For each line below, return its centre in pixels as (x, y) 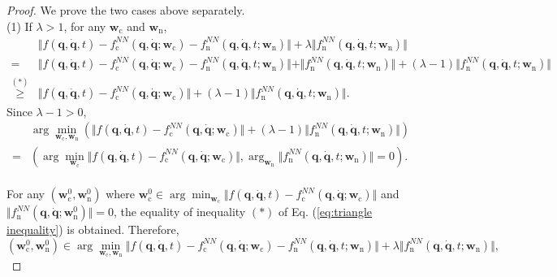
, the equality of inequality (180, 212)
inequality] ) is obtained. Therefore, (93, 229)
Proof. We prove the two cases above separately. (126, 10)
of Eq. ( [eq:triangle (326, 212)
